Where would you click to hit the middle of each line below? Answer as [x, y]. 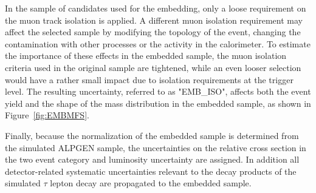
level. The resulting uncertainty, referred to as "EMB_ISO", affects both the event [158, 91]
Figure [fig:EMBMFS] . [47, 115]
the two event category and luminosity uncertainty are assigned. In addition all [152, 159]
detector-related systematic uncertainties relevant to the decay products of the [151, 171]
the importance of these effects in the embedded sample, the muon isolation [146, 56]
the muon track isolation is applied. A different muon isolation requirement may [154, 20]
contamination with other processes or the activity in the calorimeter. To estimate [158, 43]
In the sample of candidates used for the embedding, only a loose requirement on [156, 8]
